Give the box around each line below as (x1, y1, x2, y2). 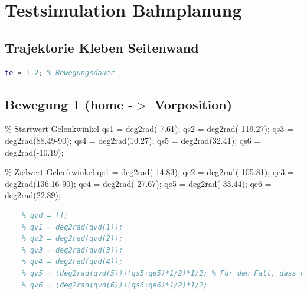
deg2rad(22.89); (5, 189, 61, 201)
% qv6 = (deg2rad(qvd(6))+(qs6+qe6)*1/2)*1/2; (21, 280, 208, 289)
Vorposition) (154, 95, 233, 113)
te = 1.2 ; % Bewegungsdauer (5, 68, 115, 77)
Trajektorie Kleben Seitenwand (5, 38, 199, 56)
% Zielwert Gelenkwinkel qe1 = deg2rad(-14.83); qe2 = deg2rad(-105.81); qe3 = (5, 166, 294, 178)
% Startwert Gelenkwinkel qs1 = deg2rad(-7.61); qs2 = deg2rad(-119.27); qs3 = (5, 122, 293, 135)
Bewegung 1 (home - (5, 95, 133, 113)
